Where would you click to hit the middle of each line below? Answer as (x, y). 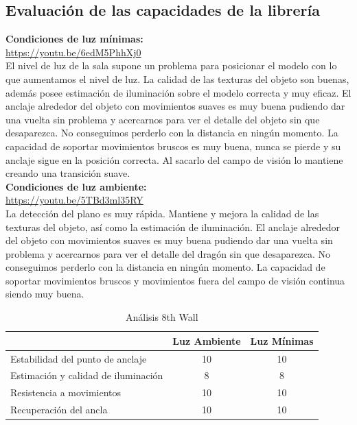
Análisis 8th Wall (162, 317)
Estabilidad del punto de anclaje (79, 358)
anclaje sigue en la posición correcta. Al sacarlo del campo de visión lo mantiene (174, 159)
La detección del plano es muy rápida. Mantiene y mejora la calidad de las (162, 213)
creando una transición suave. (68, 173)
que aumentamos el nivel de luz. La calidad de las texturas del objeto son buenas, (177, 78)
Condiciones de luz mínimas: (74, 39)
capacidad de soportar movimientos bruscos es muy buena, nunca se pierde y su (173, 146)
